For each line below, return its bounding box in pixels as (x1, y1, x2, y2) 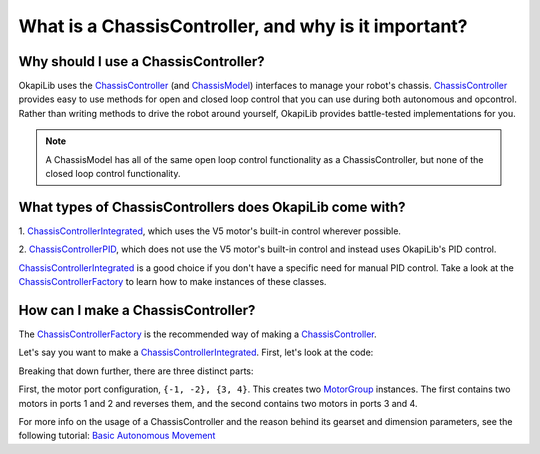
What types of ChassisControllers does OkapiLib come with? (18, 198, 406, 215)
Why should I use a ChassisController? (18, 53, 265, 70)
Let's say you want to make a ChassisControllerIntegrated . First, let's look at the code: (18, 346, 374, 359)
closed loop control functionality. (45, 168, 181, 180)
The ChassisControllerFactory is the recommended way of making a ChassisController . (18, 328, 377, 340)
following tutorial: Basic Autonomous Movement (18, 430, 216, 442)
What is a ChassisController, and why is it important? (18, 15, 469, 37)
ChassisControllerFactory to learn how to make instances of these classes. (18, 276, 327, 288)
